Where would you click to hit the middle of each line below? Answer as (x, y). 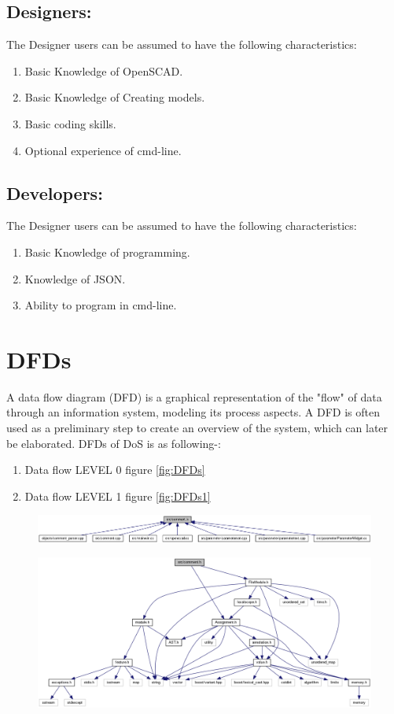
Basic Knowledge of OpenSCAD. (104, 70)
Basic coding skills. (70, 123)
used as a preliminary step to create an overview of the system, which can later (197, 428)
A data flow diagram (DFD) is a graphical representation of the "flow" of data (194, 396)
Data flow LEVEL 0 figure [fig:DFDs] (115, 470)
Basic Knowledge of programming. (107, 252)
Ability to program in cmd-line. (101, 305)
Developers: (55, 192)
